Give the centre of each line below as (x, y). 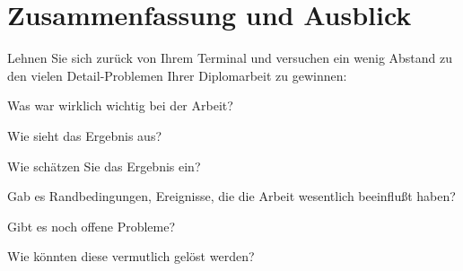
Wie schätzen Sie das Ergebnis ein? (104, 166)
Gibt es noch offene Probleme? (92, 226)
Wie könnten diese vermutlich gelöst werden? (131, 256)
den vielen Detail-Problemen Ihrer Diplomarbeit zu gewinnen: (177, 75)
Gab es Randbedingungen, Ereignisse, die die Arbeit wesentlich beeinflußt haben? (231, 196)
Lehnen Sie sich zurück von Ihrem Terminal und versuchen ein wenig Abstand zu (230, 58)
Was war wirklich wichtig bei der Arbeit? (120, 105)
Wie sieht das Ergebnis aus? (85, 135)
